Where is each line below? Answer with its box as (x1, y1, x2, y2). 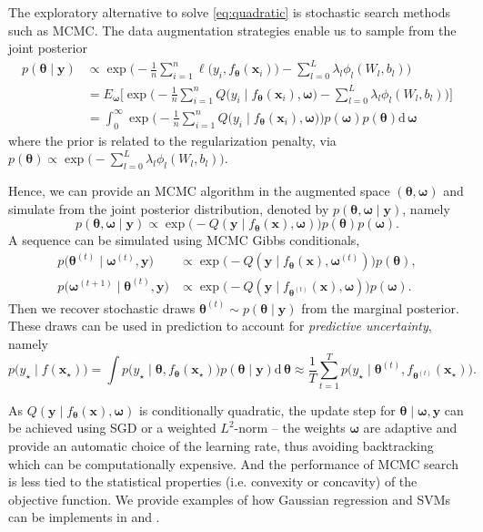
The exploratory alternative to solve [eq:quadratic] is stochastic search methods (8, 3, 450, 21)
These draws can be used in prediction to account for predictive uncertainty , (8, 316, 432, 335)
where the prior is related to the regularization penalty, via (8, 130, 337, 149)
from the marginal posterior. (301, 298, 459, 317)
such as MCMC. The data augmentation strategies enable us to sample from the (8, 20, 457, 39)
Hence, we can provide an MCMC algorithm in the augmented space (8, 181, 390, 200)
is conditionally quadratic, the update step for (138, 400, 396, 419)
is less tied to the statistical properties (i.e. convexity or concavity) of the (8, 472, 418, 491)
